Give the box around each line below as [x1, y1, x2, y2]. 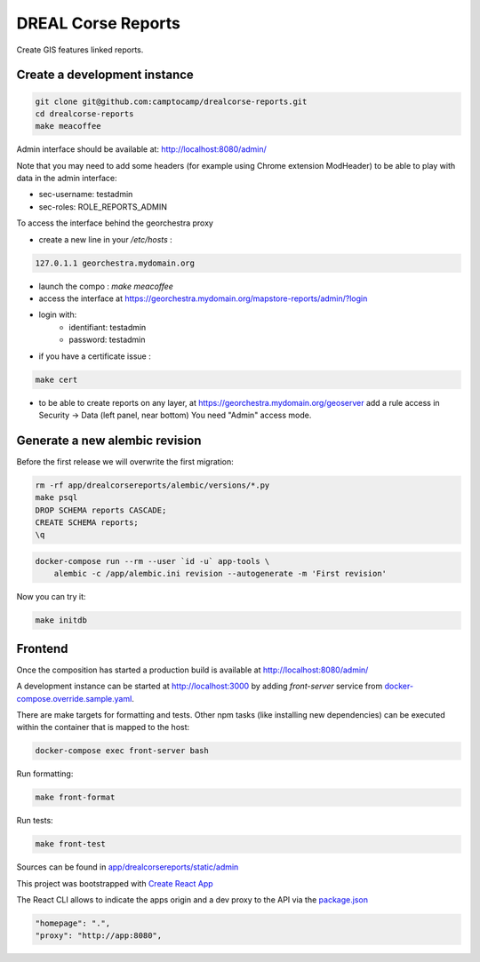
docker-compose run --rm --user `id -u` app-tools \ [35, 556, 270, 566]
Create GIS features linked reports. [16, 44, 144, 55]
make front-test [35, 839, 107, 849]
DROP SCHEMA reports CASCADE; [35, 505, 167, 515]
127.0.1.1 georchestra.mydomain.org [35, 258, 196, 268]
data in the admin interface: [16, 173, 117, 184]
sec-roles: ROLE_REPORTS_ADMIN [38, 201, 168, 212]
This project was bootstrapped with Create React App [16, 878, 213, 888]
